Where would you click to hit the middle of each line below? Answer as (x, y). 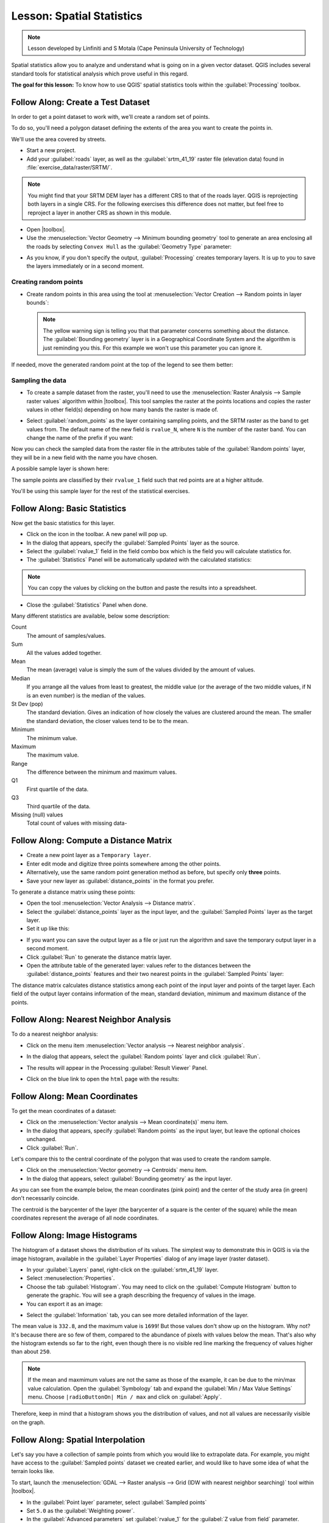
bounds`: (38, 303)
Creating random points (47, 282)
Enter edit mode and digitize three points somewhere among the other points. (124, 864)
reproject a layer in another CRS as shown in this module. (100, 213)
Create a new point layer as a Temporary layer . (89, 855)
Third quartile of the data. (58, 806)
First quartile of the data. (57, 789)
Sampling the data (39, 380)
